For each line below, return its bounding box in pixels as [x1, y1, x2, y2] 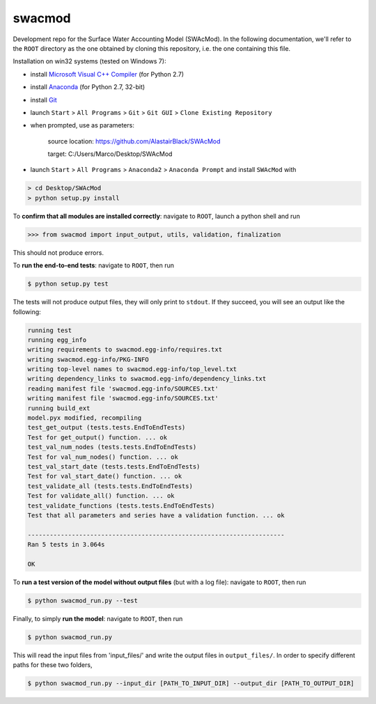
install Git [30, 95, 57, 104]
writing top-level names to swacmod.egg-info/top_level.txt [27, 366, 237, 373]
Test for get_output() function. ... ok [27, 433, 167, 441]
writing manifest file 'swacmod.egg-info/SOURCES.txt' [27, 394, 219, 402]
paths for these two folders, [13, 661, 93, 669]
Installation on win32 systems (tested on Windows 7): [13, 57, 166, 65]
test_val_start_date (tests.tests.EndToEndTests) [27, 462, 201, 470]
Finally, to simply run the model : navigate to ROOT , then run [13, 614, 183, 623]
